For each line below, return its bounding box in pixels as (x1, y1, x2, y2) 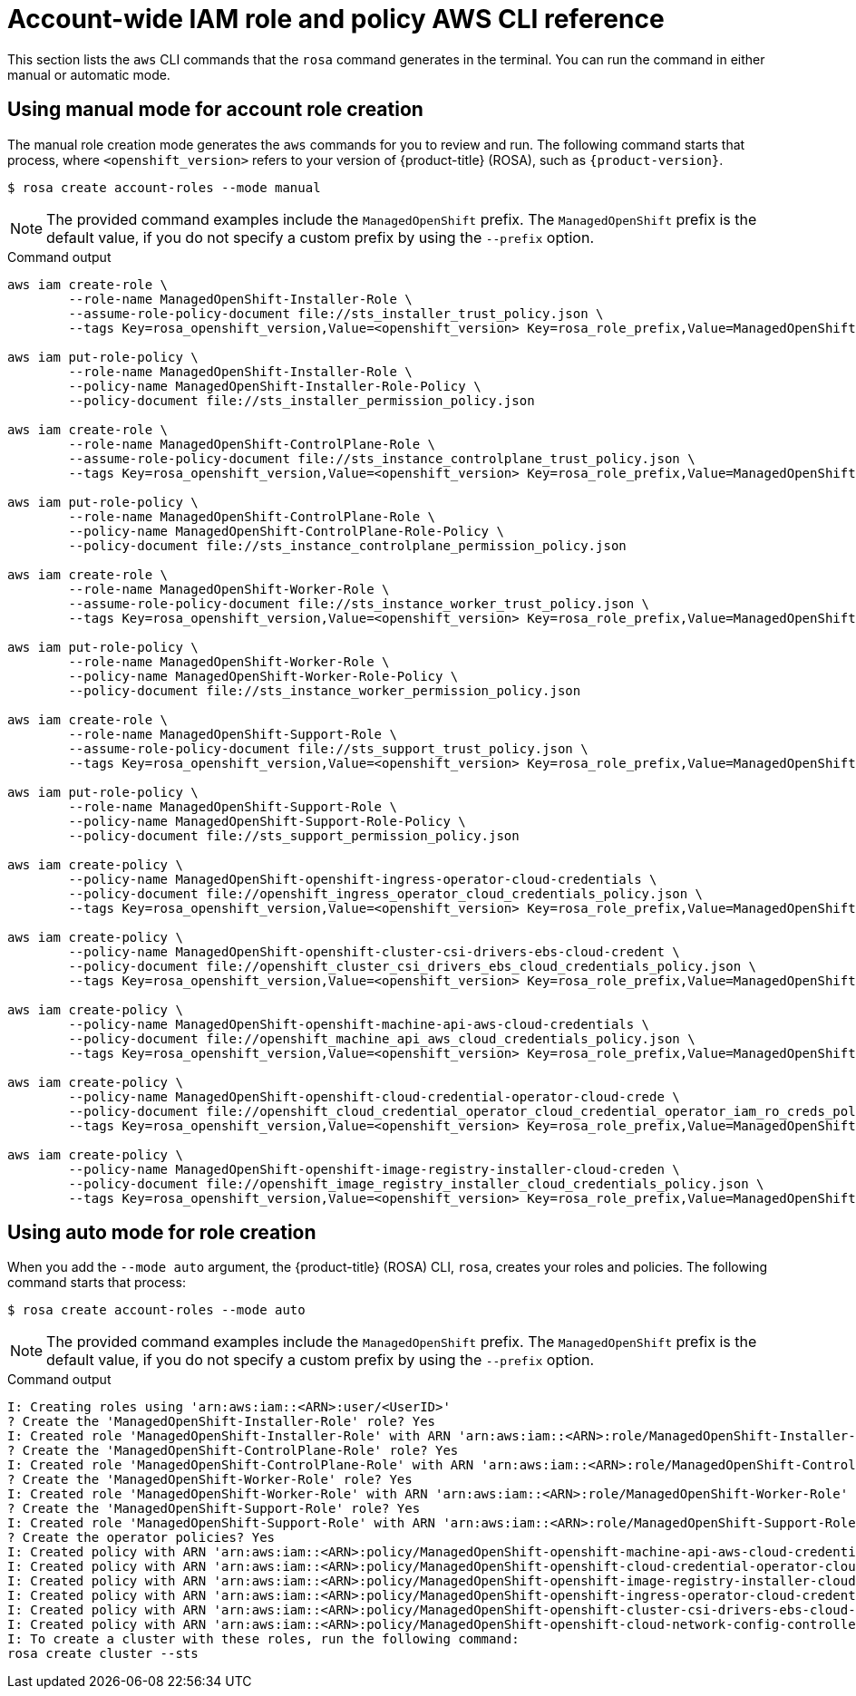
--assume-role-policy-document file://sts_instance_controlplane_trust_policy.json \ (68, 451, 695, 466)
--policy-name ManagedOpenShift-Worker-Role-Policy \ (68, 668, 459, 683)
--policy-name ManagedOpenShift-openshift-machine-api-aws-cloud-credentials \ (68, 1016, 650, 1032)
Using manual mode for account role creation (7, 98, 423, 121)
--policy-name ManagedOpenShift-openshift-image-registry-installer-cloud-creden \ (68, 1161, 680, 1177)
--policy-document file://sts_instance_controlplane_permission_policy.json (68, 538, 627, 553)
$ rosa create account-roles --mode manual (7, 179, 321, 195)
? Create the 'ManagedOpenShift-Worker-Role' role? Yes (7, 1472, 413, 1488)
